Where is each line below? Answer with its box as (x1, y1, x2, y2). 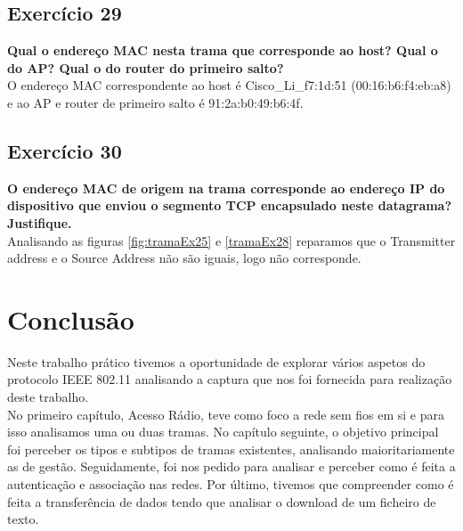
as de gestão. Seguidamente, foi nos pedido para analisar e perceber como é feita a (7, 457, 456, 476)
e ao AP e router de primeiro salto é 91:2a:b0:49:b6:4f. (7, 93, 304, 111)
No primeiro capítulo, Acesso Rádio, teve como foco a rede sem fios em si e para (7, 404, 445, 423)
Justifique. (7, 213, 72, 232)
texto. (7, 510, 39, 528)
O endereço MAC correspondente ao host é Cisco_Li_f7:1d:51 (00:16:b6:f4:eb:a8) (7, 76, 451, 94)
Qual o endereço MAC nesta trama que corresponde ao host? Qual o (7, 41, 438, 60)
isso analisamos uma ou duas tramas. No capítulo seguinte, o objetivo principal (7, 422, 439, 441)
